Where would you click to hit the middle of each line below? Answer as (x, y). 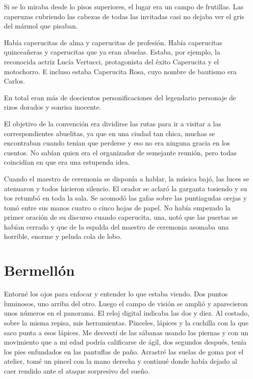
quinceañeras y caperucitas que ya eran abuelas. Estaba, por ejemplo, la (112, 52)
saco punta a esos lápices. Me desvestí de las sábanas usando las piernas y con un (126, 332)
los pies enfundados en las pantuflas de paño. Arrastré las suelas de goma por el (124, 351)
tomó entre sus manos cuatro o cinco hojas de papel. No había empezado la (117, 207)
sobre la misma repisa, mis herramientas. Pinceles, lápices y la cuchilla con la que (126, 322)
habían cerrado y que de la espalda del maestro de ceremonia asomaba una (116, 226)
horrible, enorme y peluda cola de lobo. (63, 236)
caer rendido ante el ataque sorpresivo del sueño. (77, 370)
